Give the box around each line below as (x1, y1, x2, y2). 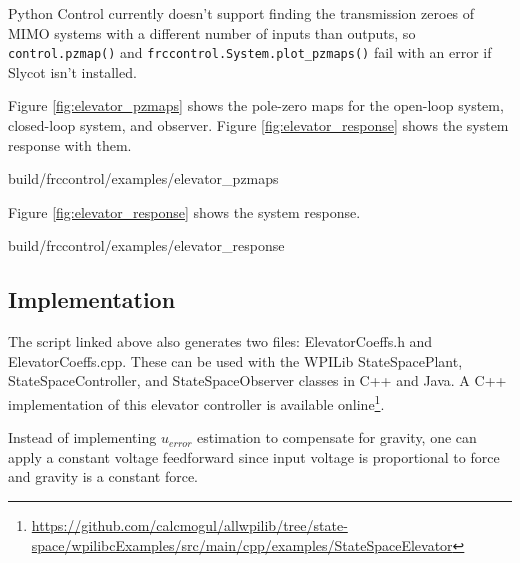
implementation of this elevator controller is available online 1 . (8, 390, 385, 414)
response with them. (8, 134, 132, 155)
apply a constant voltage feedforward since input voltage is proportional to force (8, 446, 500, 467)
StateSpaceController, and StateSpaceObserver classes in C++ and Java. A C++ (8, 370, 507, 391)
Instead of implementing (8, 427, 157, 448)
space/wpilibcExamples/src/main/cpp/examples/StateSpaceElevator (31, 534, 453, 555)
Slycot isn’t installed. (8, 61, 137, 82)
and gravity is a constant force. (8, 466, 199, 487)
